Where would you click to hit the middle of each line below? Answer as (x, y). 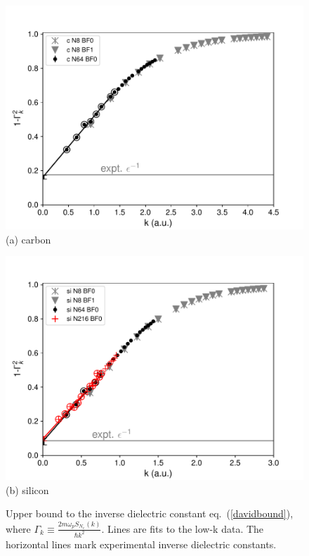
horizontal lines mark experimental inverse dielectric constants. (141, 544)
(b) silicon (27, 489)
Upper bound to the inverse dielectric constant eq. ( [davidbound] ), (150, 513)
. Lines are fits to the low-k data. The (183, 528)
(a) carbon (28, 239)
